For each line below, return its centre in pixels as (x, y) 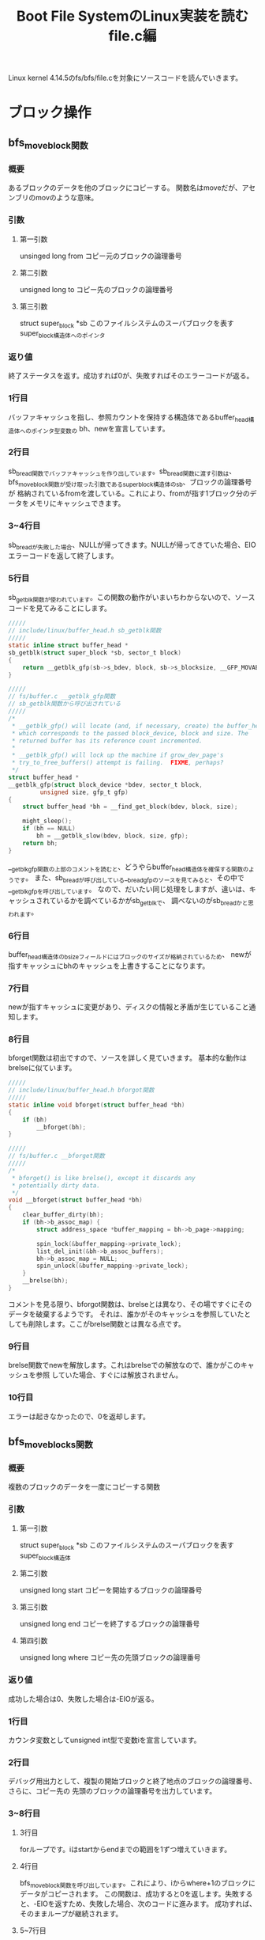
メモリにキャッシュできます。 (77, 503)
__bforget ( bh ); (62, 1127)
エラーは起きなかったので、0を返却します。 (79, 1416)
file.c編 (132, 36)
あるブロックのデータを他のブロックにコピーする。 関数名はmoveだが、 (125, 188)
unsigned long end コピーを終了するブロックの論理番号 (110, 1624)
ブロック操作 (50, 113)
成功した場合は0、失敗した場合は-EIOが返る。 (84, 1699)
